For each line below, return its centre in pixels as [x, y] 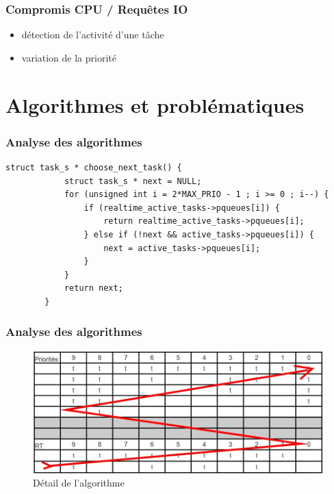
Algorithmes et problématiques [155, 104]
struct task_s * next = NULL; [133, 181]
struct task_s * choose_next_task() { [94, 168]
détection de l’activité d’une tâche [93, 35]
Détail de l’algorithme [79, 483]
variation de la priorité [69, 57]
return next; [93, 288]
